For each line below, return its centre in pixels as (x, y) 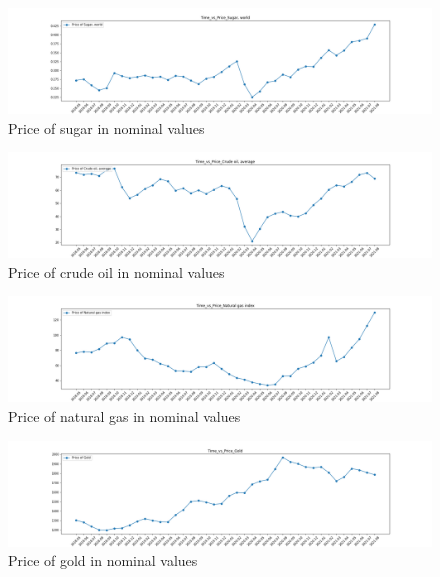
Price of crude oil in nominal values (116, 271)
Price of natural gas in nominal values (124, 415)
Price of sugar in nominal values (106, 127)
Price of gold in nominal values (103, 560)
